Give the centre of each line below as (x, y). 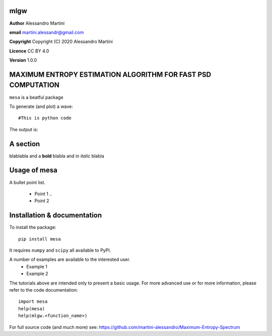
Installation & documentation (56, 215)
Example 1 (37, 266)
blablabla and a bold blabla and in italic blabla (57, 156)
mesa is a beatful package (36, 97)
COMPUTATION (35, 85)
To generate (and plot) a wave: (41, 106)
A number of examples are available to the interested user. (70, 259)
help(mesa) (32, 309)
